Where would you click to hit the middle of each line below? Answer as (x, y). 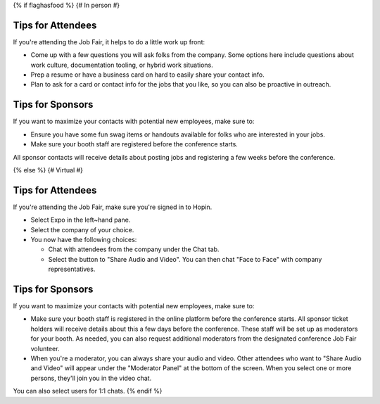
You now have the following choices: (84, 240)
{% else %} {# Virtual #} (48, 170)
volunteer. (45, 348)
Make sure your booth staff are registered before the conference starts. (134, 144)
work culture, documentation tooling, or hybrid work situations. (122, 65)
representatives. (72, 269)
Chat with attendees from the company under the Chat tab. (134, 249)
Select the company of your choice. (82, 229)
